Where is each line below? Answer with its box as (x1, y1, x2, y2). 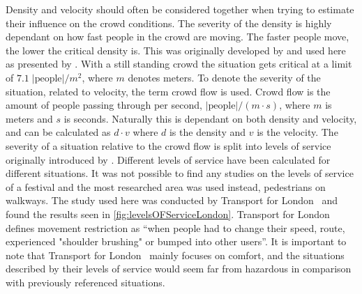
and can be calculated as (6, 125, 111, 139)
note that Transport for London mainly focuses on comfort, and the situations (6, 247, 345, 262)
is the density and (169, 125, 246, 139)
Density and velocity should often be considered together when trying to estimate (6, 2, 354, 16)
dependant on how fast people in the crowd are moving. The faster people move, (6, 29, 349, 44)
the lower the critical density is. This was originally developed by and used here (6, 42, 346, 57)
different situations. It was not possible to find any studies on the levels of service (6, 166, 354, 180)
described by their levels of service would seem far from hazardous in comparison (6, 261, 352, 276)
